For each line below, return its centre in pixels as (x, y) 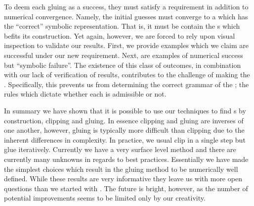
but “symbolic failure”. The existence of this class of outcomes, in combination (123, 65)
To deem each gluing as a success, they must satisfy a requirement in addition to (126, 6)
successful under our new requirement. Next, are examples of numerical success (124, 55)
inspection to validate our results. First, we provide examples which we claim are (127, 45)
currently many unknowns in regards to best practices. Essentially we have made (126, 159)
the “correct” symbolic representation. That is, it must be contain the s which (122, 26)
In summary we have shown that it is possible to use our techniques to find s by (125, 110)
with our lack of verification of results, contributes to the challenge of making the (127, 75)
